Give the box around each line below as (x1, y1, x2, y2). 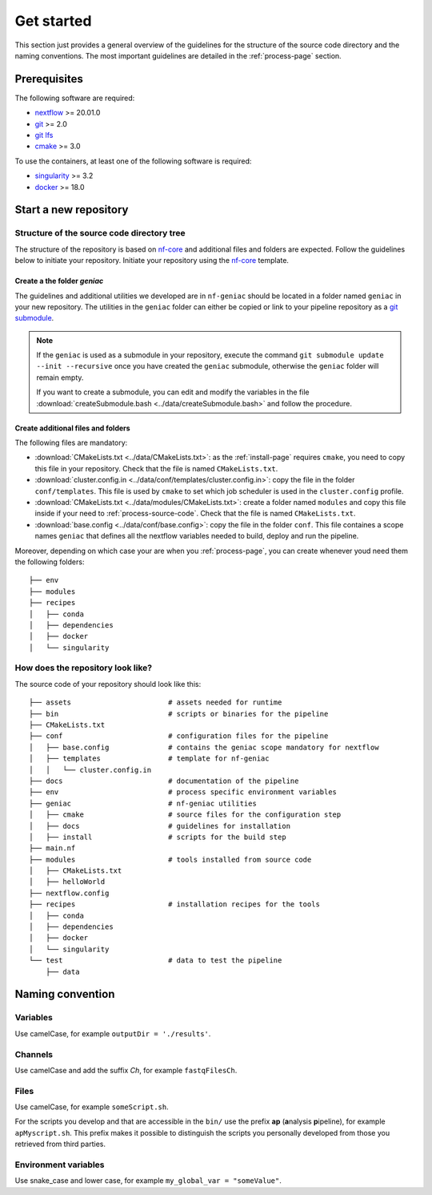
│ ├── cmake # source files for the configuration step (29, 810, 342, 819)
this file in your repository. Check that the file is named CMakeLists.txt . (34, 463, 278, 473)
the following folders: (14, 557, 85, 567)
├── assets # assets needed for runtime (29, 698, 282, 707)
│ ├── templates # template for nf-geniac (29, 754, 270, 763)
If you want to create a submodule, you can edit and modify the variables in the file (36, 387, 310, 397)
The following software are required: (14, 93, 135, 103)
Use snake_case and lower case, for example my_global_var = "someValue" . (14, 1176, 282, 1185)
